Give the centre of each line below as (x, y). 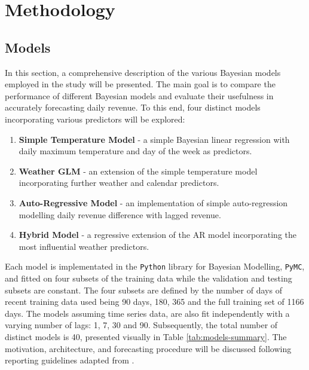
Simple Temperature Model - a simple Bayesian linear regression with (154, 139)
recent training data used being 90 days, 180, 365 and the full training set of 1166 (154, 302)
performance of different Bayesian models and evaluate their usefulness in (139, 95)
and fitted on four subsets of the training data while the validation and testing (149, 278)
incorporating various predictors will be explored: (95, 119)
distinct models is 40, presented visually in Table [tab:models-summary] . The (146, 336)
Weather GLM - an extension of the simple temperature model (138, 171)
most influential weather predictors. (84, 246)
